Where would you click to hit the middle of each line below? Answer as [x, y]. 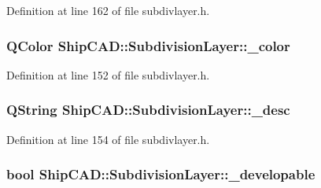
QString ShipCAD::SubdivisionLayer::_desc [148, 110]
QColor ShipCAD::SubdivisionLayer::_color [148, 45]
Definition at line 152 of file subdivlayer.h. [108, 74]
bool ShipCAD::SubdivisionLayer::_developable [161, 174]
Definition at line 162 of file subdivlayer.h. [108, 10]
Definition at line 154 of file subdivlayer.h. [108, 139]
